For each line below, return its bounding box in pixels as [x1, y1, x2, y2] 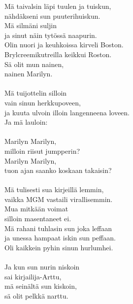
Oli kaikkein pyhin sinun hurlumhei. [4, 242, 113, 252]
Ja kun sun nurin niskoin [4, 262, 80, 272]
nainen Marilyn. [4, 68, 53, 79]
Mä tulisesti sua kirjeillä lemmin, [4, 184, 104, 195]
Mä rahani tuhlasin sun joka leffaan [4, 223, 112, 233]
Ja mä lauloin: [4, 117, 48, 127]
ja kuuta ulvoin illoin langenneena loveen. [4, 107, 130, 117]
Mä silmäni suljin [4, 20, 57, 31]
